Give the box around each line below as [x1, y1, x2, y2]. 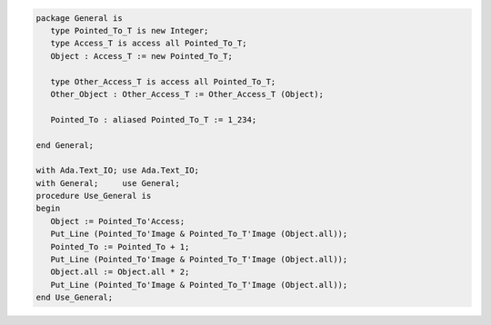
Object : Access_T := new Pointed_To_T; [50, 51, 234, 61]
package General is [35, 13, 123, 23]
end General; [35, 140, 95, 150]
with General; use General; [35, 178, 181, 188]
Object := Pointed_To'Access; [50, 216, 185, 226]
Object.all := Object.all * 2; [50, 267, 190, 277]
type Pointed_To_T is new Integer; [50, 25, 209, 35]
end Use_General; [35, 292, 114, 303]
